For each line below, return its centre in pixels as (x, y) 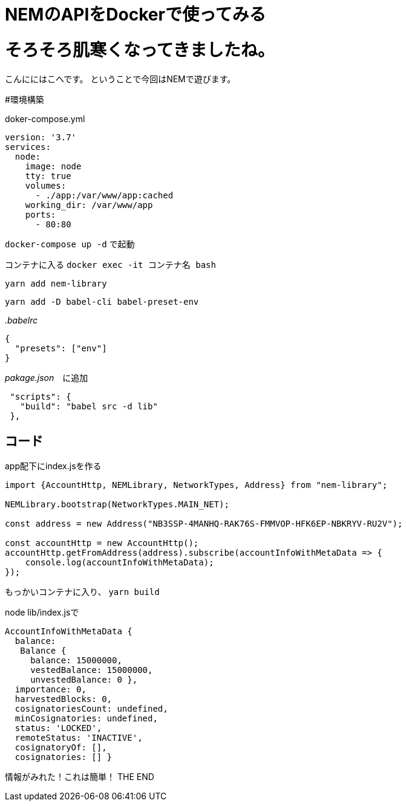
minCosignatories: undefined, (86, 719)
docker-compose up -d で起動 (70, 244)
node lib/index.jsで (42, 613)
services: (28, 147)
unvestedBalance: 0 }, (84, 680)
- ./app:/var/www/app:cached (104, 195)
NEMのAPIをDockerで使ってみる (136, 15)
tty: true (48, 176)
